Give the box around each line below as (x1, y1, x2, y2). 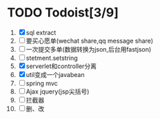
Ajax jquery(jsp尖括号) (26, 87, 90, 96)
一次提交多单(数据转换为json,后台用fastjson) (26, 45, 152, 53)
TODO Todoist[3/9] (7, 5, 119, 21)
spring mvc (26, 79, 59, 87)
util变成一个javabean (26, 70, 85, 78)
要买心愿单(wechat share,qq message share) (26, 36, 154, 45)
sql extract (26, 28, 57, 36)
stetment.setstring (26, 54, 78, 62)
